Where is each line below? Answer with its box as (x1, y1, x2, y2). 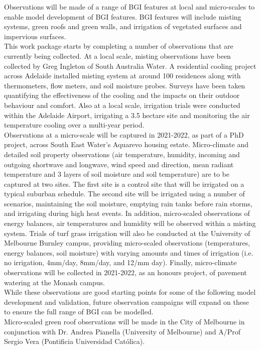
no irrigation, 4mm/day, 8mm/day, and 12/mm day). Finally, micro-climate (4, 257, 237, 268)
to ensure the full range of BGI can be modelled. (4, 306, 154, 317)
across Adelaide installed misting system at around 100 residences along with (4, 70, 241, 81)
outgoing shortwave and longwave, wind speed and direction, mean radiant (4, 159, 234, 169)
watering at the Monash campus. (4, 277, 105, 287)
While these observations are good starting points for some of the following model (4, 287, 256, 297)
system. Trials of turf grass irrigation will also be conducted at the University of (4, 227, 250, 238)
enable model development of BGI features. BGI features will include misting (4, 11, 241, 22)
